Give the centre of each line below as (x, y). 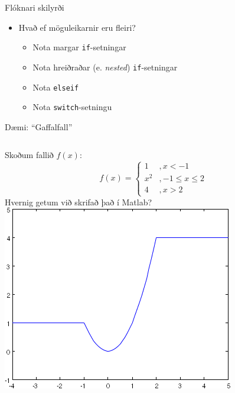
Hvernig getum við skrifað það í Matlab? (79, 202)
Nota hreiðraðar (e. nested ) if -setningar (105, 67)
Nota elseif (56, 87)
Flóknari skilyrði (35, 7)
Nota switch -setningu (72, 107)
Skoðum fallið (29, 155)
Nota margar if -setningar (79, 47)
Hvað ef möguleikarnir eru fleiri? (77, 27)
